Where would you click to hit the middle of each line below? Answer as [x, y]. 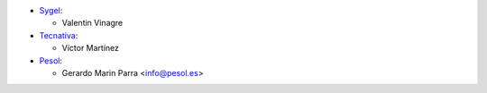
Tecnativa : [59, 35]
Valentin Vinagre [92, 23]
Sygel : [51, 10]
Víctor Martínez [91, 48]
